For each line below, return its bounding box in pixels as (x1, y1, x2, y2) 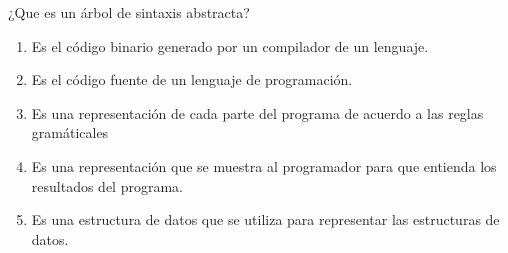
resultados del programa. (31, 175, 183, 196)
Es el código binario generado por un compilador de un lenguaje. (31, 35, 429, 56)
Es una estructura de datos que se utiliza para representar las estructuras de (31, 209, 500, 230)
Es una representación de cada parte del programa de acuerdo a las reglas (31, 102, 484, 123)
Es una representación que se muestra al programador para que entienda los (31, 155, 497, 176)
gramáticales (31, 122, 109, 143)
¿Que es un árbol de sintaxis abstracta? (8, 2, 250, 22)
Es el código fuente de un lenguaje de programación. (31, 69, 353, 90)
